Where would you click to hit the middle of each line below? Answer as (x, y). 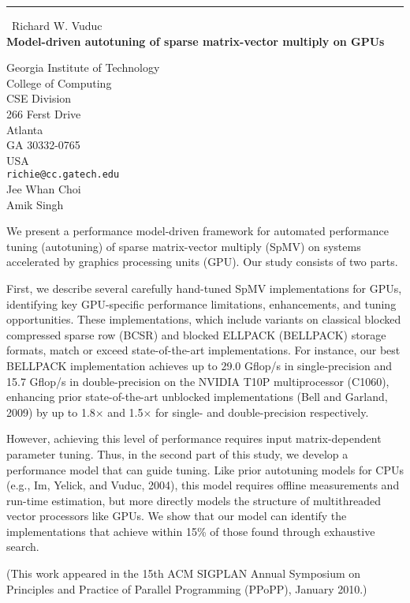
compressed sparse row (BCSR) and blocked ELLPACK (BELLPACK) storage (196, 334)
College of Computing (59, 82)
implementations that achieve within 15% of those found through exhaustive (191, 531)
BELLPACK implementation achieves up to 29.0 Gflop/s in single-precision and (199, 365)
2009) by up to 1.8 (51, 412)
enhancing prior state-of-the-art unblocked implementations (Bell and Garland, (197, 397)
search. (23, 547)
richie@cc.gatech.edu (63, 175)
